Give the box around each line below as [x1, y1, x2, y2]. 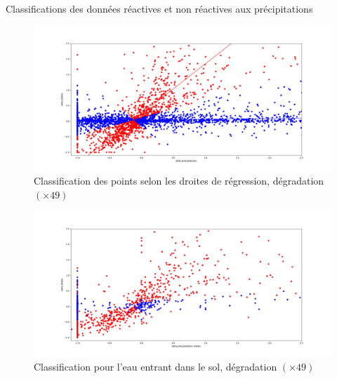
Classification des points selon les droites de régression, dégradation [34, 173, 324, 188]
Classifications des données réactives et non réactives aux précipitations [6, 1, 313, 15]
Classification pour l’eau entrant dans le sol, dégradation [34, 359, 277, 374]
